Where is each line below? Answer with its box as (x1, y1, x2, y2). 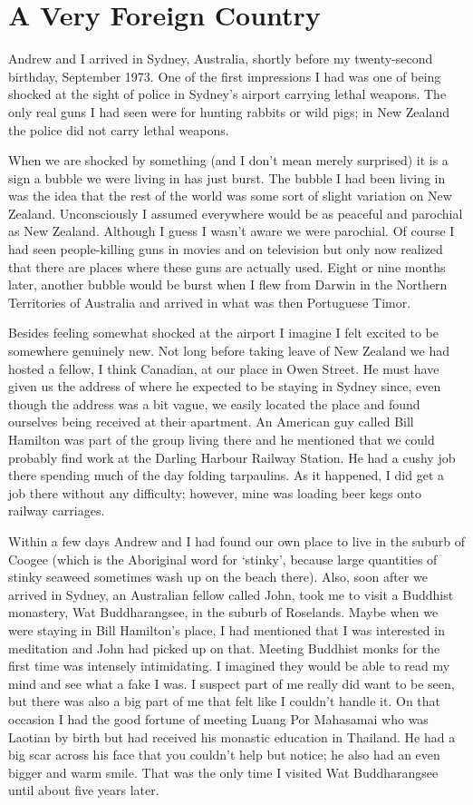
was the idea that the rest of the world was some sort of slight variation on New (8, 186, 452, 205)
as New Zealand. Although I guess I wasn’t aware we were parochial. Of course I (8, 221, 455, 241)
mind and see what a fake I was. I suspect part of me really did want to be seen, (8, 673, 455, 692)
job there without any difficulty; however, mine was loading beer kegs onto (8, 483, 422, 502)
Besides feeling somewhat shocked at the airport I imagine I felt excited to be (8, 323, 439, 342)
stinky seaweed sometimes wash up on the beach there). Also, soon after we (8, 567, 428, 586)
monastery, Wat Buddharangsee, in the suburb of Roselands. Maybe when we (8, 603, 439, 622)
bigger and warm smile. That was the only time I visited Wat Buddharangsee (8, 762, 439, 781)
